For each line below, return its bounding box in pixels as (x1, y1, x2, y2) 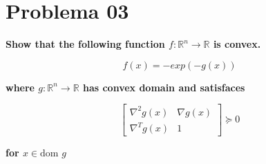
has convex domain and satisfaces (82, 80, 245, 94)
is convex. (213, 37, 261, 51)
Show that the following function (6, 37, 165, 51)
